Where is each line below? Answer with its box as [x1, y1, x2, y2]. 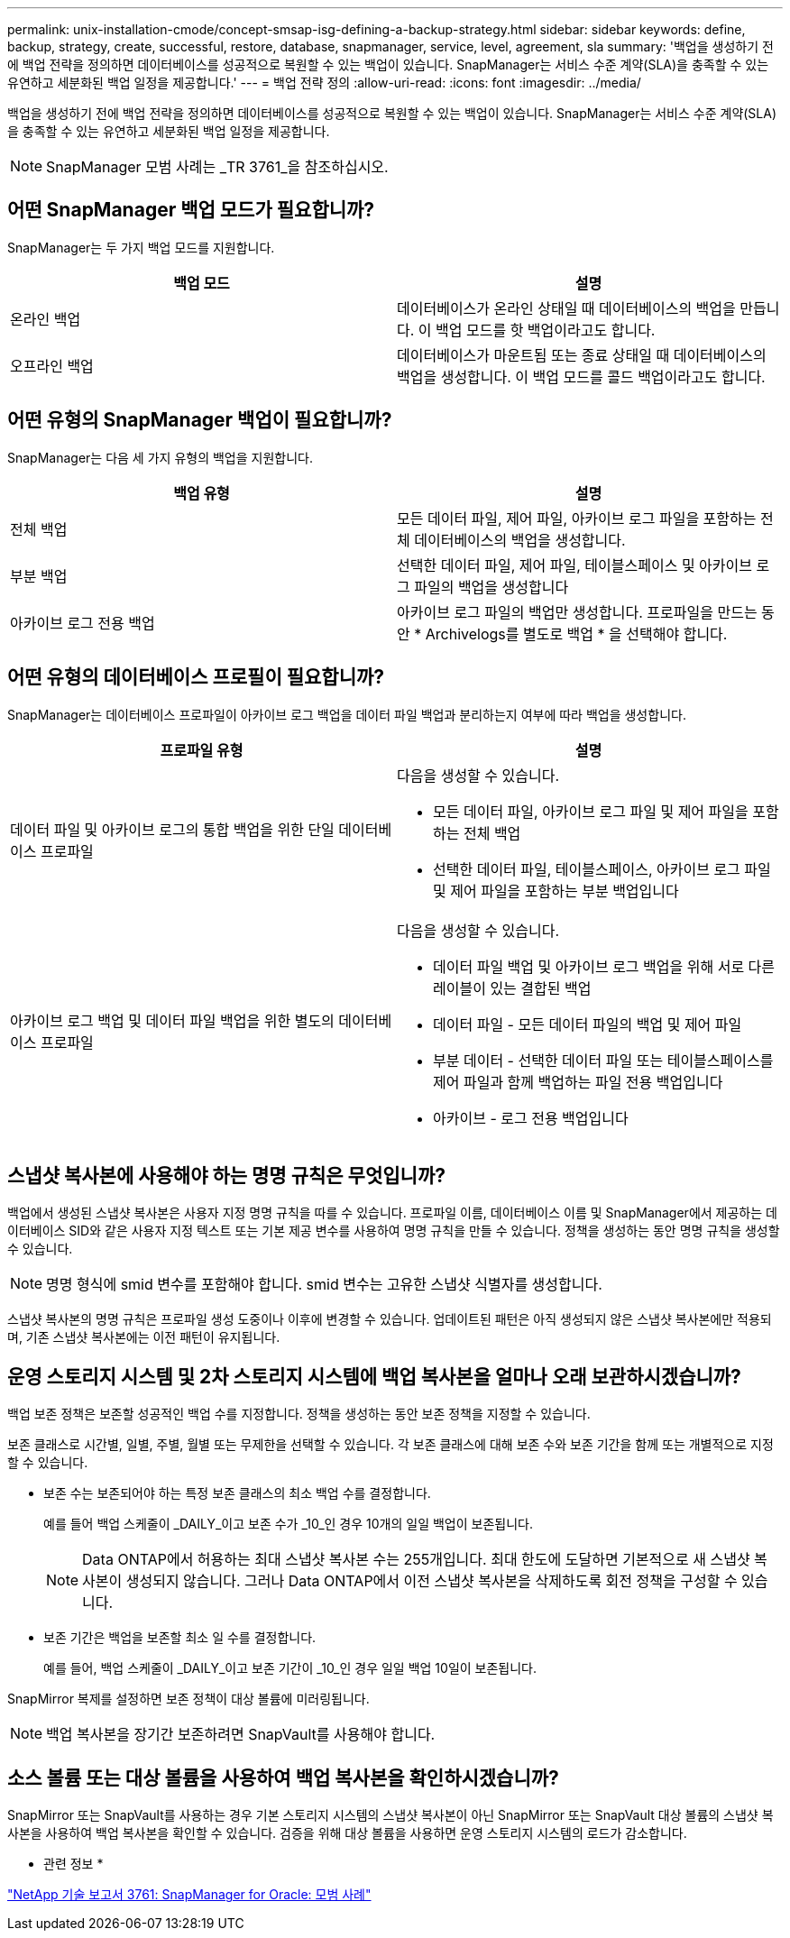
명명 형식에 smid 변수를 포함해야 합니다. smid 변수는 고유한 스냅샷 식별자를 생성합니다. [46, 1275, 602, 1294]
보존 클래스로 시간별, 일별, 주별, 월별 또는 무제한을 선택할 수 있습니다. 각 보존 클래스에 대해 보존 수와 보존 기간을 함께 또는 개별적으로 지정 [7, 1437, 774, 1453]
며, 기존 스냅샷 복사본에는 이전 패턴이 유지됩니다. [7, 1329, 280, 1346]
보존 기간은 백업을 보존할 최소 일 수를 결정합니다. [43, 1630, 317, 1646]
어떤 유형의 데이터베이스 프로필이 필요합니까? [7, 666, 385, 689]
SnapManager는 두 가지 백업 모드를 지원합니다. [7, 239, 275, 255]
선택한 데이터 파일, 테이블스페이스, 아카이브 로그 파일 [433, 859, 771, 878]
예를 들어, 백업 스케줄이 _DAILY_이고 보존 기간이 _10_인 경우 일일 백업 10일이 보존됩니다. [43, 1660, 537, 1676]
